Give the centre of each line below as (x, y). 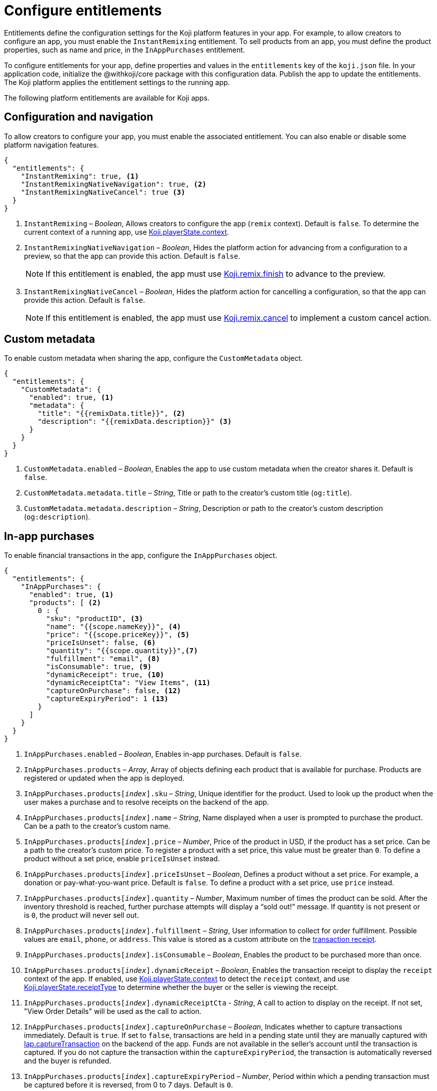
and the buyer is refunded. (68, 1061)
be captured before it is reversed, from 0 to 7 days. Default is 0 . (128, 1085)
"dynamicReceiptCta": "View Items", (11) (128, 683)
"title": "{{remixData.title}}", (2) (111, 414)
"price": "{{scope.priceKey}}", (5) (118, 635)
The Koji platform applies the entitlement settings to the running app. (117, 82)
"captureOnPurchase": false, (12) (114, 691)
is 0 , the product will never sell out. (81, 915)
